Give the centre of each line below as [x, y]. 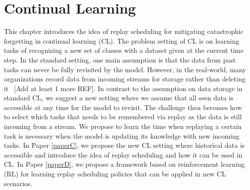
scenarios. [18, 183]
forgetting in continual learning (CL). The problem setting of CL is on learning [122, 40]
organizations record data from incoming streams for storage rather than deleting [125, 79]
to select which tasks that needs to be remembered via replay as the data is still [123, 117]
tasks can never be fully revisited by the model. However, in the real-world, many [125, 69]
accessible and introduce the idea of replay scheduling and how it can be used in [123, 154]
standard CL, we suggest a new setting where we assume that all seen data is [119, 98]
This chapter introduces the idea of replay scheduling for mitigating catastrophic [124, 31]
